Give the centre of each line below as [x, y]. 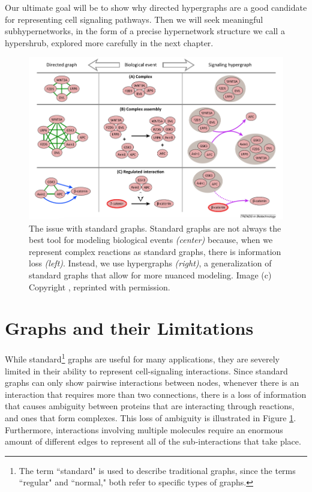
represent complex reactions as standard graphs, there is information [155, 251]
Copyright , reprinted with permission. [100, 286]
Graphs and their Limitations [129, 328]
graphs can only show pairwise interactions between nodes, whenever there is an [152, 382]
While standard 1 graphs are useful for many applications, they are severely [142, 358]
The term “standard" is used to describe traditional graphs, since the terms [157, 470]
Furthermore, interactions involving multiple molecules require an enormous [144, 429]
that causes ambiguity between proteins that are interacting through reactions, [150, 406]
